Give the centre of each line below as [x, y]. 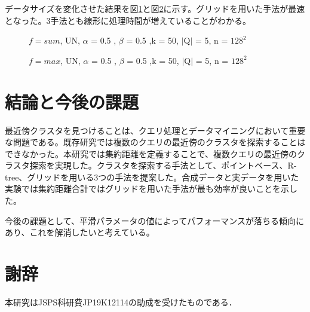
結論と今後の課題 [72, 101]
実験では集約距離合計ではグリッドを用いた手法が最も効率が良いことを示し [151, 189]
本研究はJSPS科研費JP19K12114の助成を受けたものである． [121, 302]
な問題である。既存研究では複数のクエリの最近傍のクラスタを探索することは [155, 142]
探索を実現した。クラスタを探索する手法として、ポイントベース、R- [163, 165]
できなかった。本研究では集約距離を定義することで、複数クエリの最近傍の [151, 153]
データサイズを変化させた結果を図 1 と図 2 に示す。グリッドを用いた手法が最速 [155, 8]
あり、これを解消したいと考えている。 [80, 232]
